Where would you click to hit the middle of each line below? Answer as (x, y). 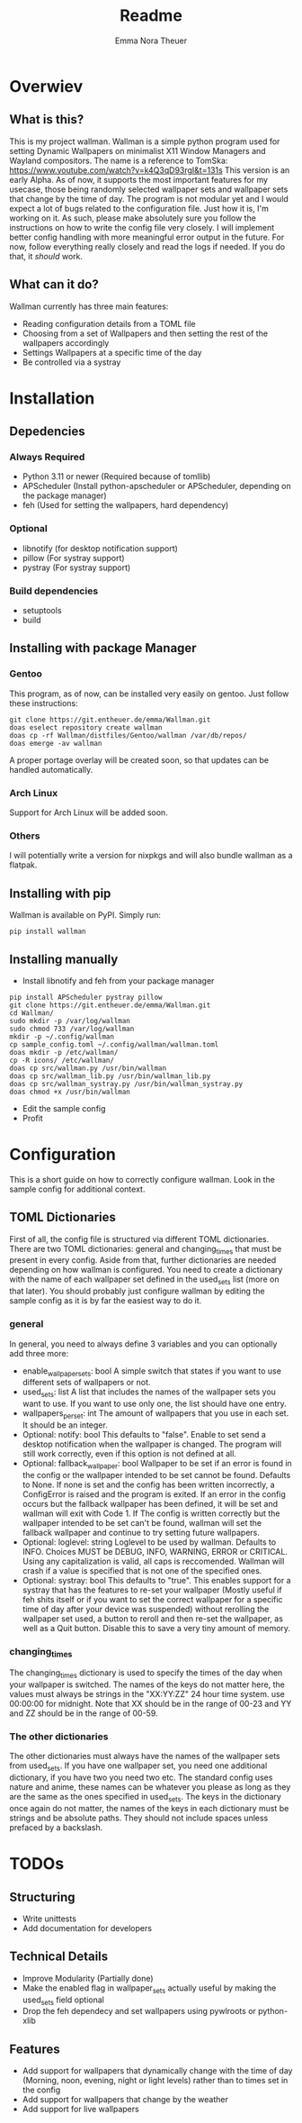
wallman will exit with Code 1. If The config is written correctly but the (151, 1513)
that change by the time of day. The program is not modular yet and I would (149, 198)
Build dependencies (54, 591)
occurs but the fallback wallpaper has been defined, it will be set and (150, 1503)
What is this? (47, 119)
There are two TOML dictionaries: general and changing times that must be (146, 1250)
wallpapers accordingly (66, 342)
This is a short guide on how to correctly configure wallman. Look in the (142, 1179)
